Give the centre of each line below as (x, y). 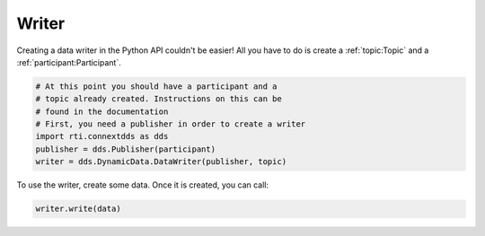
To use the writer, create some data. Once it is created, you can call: (143, 185)
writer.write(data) (78, 209)
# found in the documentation (102, 111)
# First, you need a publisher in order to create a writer (171, 124)
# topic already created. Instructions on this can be (159, 99)
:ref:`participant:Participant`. (69, 62)
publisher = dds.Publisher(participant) (125, 149)
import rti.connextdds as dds (102, 136)
